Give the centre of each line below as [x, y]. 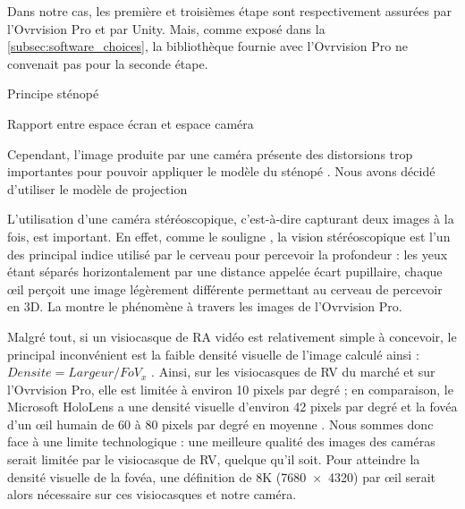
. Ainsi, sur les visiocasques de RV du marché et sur [293, 372]
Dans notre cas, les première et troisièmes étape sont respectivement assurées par [229, 11]
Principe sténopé [53, 93]
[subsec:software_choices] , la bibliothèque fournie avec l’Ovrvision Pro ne [207, 46]
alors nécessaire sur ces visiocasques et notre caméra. [152, 494]
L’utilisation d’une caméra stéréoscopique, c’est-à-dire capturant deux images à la [231, 219]
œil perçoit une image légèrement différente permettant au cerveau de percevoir [225, 288]
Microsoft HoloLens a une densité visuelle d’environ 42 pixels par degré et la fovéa [232, 407]
